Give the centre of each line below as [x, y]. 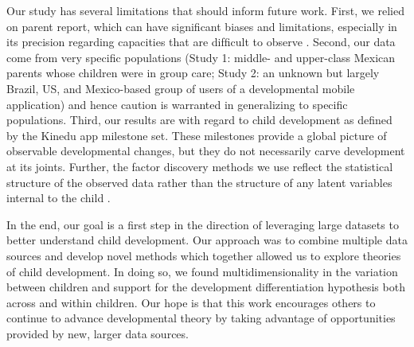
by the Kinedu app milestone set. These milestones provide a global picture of [197, 135]
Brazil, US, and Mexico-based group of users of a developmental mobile [181, 88]
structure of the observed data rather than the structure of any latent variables [199, 182]
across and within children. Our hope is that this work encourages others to [191, 302]
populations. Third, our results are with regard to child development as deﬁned [199, 120]
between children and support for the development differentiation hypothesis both [206, 287]
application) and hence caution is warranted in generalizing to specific [177, 104]
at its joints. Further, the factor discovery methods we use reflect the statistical [200, 166]
